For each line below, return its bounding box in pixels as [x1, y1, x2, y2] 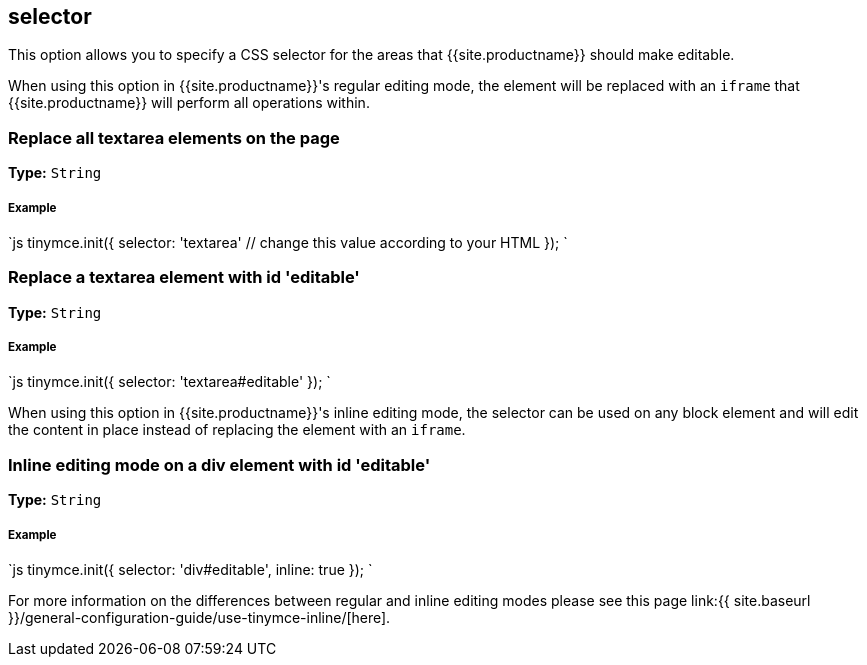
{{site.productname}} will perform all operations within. [8, 94, 370, 112]
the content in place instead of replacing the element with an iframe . [8, 421, 466, 439]
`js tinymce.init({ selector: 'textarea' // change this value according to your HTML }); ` [8, 233, 568, 251]
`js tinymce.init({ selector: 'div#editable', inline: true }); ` [8, 561, 373, 579]
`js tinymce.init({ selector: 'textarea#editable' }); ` [8, 373, 331, 391]
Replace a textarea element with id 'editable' [8, 267, 360, 288]
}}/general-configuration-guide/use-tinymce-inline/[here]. [8, 609, 391, 627]
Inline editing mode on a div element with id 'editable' [8, 454, 431, 475]
